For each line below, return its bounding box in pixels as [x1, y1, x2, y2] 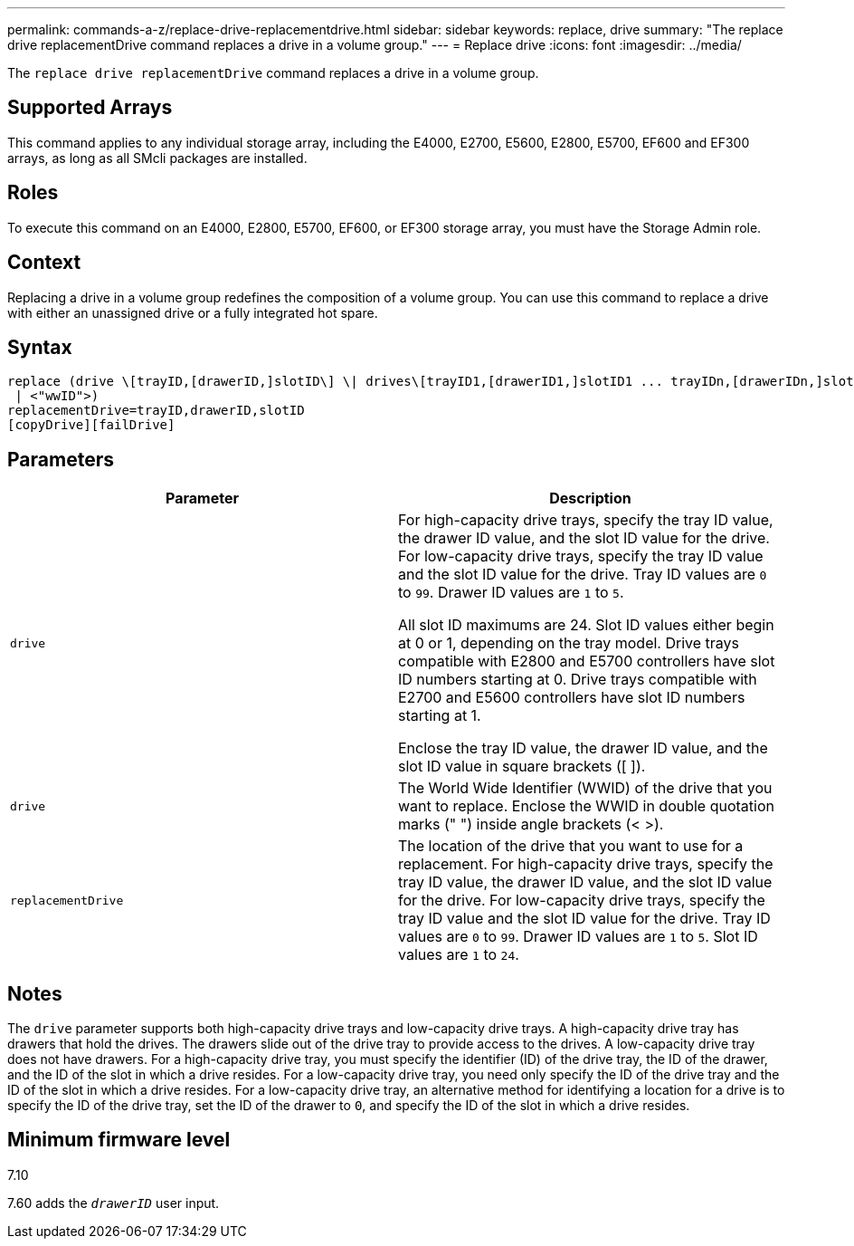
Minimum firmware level [7, 1128, 231, 1152]
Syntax [7, 335, 72, 359]
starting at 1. [398, 706, 481, 725]
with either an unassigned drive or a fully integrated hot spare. [7, 304, 378, 321]
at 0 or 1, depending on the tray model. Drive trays [398, 634, 740, 653]
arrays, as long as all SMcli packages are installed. [7, 149, 308, 166]
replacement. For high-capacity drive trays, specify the [398, 855, 773, 874]
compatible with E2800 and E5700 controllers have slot [398, 652, 775, 671]
